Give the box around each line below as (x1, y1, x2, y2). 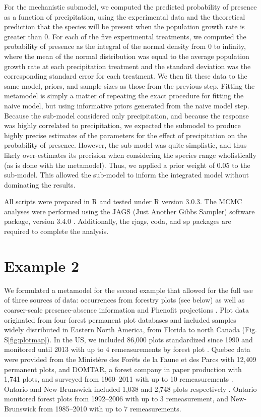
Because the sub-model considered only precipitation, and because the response (4, 110, 249, 121)
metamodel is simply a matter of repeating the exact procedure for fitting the (4, 90, 244, 101)
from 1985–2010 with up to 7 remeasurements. (38, 403, 181, 413)
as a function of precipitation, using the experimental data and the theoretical (4, 11, 245, 22)
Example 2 (4, 255, 80, 276)
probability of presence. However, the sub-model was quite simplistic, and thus (4, 140, 247, 150)
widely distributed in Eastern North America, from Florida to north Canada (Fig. (4, 324, 257, 335)
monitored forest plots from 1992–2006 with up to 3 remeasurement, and (4, 393, 228, 404)
